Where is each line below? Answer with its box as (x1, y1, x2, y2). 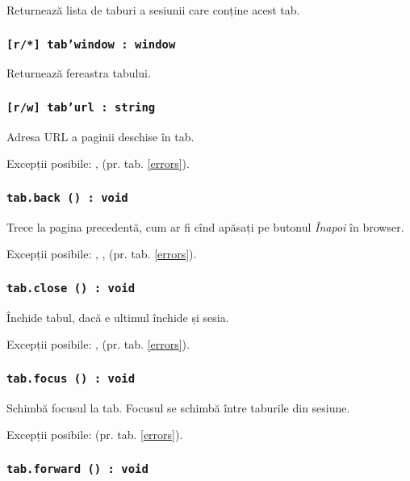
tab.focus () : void (6, 371, 136, 385)
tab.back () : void (6, 190, 128, 204)
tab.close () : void (6, 281, 136, 295)
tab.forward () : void (6, 462, 149, 475)
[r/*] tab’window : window (6, 37, 176, 51)
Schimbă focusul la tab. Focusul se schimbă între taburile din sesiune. (6, 399, 350, 416)
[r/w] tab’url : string (6, 100, 156, 114)
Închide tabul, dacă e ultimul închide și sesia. (6, 308, 229, 325)
